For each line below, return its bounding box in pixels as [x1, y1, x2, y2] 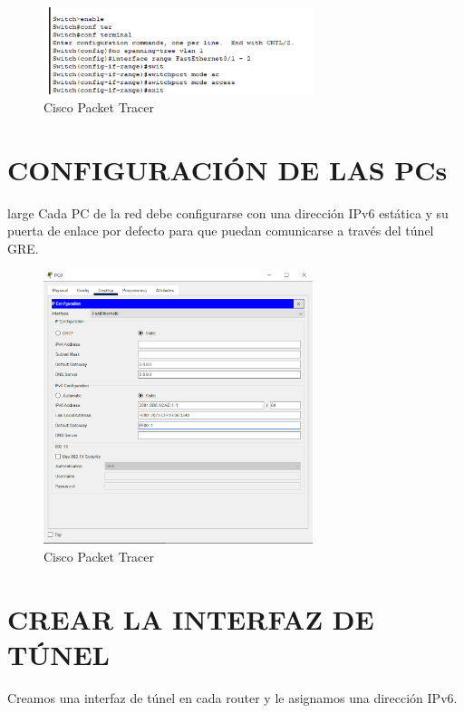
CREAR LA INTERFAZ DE [7, 600, 374, 637]
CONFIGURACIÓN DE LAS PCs [7, 150, 448, 188]
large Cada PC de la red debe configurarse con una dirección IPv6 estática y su [7, 203, 449, 222]
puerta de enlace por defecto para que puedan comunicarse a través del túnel [7, 221, 434, 240]
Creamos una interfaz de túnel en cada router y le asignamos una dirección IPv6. [7, 688, 458, 707]
